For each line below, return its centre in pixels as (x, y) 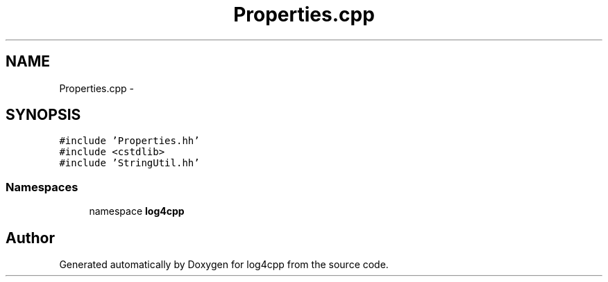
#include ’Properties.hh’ (129, 141)
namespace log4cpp (137, 211)
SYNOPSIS (43, 115)
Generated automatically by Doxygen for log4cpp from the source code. (224, 265)
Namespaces (42, 187)
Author (30, 238)
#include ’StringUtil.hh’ (129, 163)
